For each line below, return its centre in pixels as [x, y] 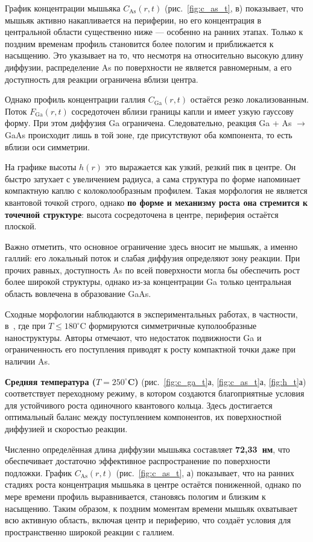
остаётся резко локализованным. [249, 99]
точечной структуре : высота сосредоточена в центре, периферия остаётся [142, 214]
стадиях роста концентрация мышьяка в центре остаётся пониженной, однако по [153, 484]
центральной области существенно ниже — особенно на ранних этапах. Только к [154, 32]
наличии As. [27, 361]
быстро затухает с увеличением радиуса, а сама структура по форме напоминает [153, 178]
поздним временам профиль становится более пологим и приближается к [139, 43]
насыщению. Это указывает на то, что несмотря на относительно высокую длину [154, 55]
